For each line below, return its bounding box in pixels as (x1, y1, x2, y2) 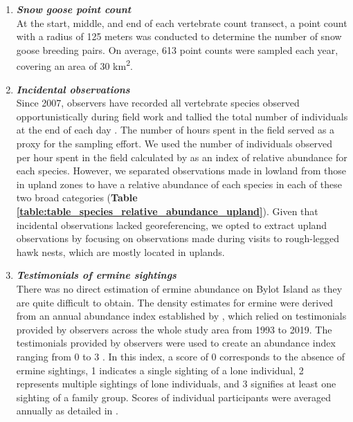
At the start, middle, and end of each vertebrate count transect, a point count (16, 15, 347, 30)
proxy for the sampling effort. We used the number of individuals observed (16, 136, 333, 150)
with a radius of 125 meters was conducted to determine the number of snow (16, 29, 342, 44)
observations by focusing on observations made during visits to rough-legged (16, 231, 340, 246)
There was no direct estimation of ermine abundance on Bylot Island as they (16, 281, 343, 295)
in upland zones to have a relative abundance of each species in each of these (16, 176, 342, 191)
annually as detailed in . (16, 403, 118, 418)
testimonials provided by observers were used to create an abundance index (16, 336, 336, 350)
